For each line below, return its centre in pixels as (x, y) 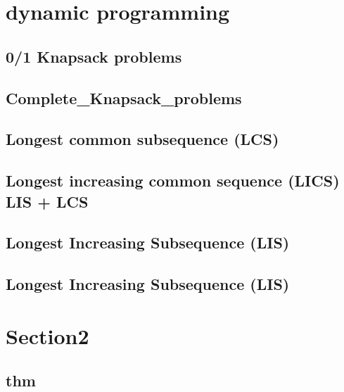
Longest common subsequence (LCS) (142, 139)
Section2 (47, 335)
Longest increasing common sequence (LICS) (173, 181)
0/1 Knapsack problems (94, 56)
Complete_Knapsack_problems (124, 97)
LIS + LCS (47, 201)
